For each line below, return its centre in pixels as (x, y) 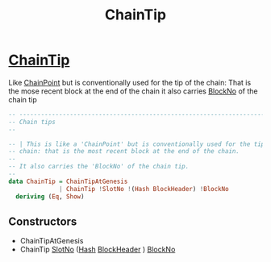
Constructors (43, 221)
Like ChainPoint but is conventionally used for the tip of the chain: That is (130, 82)
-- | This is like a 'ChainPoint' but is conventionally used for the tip (137, 144)
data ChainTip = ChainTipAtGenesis (68, 181)
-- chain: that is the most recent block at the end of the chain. (124, 152)
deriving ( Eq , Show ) (50, 196)
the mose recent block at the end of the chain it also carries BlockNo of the (133, 91)
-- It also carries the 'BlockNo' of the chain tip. (99, 167)
